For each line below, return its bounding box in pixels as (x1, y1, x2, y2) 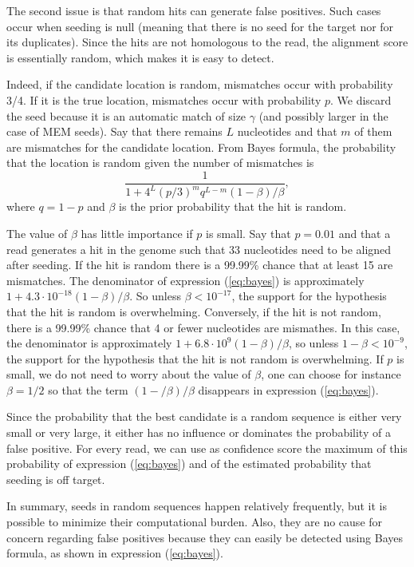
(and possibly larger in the (258, 107, 388, 124)
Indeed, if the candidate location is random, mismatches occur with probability (6, 76, 393, 93)
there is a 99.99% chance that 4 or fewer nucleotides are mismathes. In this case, (6, 319, 400, 335)
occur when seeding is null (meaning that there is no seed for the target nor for (6, 18, 394, 34)
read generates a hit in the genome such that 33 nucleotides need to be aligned (6, 240, 392, 257)
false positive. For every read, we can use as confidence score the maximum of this (6, 439, 408, 456)
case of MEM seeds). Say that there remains (6, 123, 223, 140)
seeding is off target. (6, 470, 105, 487)
